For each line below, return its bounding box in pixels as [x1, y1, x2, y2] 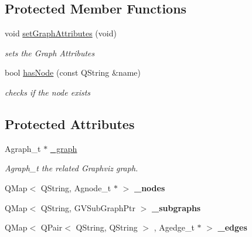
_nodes [134, 181, 165, 194]
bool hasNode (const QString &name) [5, 66, 141, 79]
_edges [217, 221, 247, 233]
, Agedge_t [154, 221, 195, 233]
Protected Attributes [5, 114, 135, 133]
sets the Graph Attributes [5, 46, 95, 59]
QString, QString [76, 221, 138, 233]
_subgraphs [152, 201, 201, 214]
